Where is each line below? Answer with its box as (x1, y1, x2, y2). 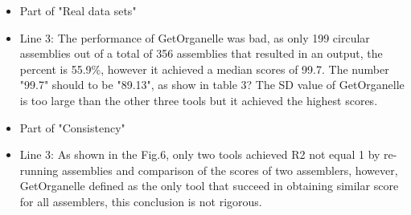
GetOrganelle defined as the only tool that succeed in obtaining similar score (19, 177, 399, 194)
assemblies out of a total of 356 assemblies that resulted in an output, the (19, 45, 383, 62)
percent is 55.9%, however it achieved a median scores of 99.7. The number (19, 60, 389, 77)
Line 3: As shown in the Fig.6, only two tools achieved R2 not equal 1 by (19, 146, 380, 163)
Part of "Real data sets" (19, 2, 137, 18)
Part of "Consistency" (19, 119, 125, 136)
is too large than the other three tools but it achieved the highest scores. (19, 91, 378, 108)
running (19, 161, 59, 178)
